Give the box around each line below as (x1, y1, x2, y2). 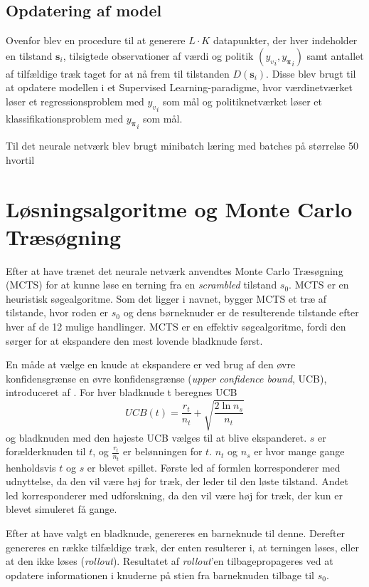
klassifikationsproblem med (6, 110, 124, 125)
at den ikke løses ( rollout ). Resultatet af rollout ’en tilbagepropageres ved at (6, 554, 333, 568)
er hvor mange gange (254, 444, 345, 459)
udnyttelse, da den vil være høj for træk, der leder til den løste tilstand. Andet (6, 474, 348, 489)
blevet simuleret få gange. (6, 502, 117, 516)
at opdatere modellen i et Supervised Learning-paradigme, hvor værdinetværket (6, 80, 353, 95)
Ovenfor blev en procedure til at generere (6, 33, 186, 48)
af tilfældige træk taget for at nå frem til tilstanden (6, 66, 230, 80)
